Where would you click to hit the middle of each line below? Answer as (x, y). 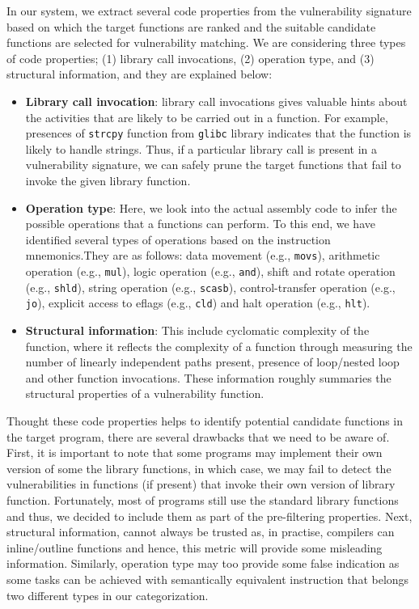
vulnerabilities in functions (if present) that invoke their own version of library (201, 484)
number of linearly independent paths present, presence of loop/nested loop (212, 362)
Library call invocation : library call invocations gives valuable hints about (216, 101)
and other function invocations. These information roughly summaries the (208, 377)
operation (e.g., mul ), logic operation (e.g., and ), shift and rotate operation (210, 271)
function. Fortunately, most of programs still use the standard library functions (203, 499)
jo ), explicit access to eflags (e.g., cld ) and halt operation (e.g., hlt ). (198, 303)
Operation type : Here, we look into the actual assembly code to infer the (211, 207)
